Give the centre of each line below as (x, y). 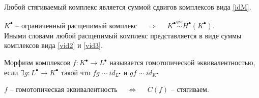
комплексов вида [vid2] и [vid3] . (53, 45)
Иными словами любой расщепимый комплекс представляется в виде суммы (123, 35)
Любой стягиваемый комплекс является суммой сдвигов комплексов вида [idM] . (128, 7)
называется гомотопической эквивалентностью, (182, 62)
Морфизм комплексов (37, 62)
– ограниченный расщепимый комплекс (76, 25)
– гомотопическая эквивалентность (64, 89)
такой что (76, 72)
